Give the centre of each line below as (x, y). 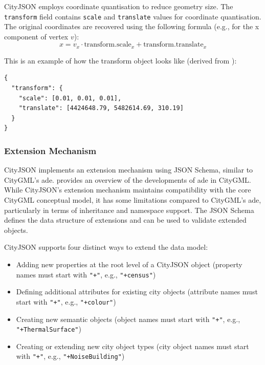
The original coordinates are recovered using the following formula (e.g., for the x (132, 26)
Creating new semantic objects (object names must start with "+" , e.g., (128, 319)
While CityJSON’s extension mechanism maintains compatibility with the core (128, 190)
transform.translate (173, 45)
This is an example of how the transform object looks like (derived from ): (120, 60)
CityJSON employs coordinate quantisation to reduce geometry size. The (119, 6)
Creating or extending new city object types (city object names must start (132, 346)
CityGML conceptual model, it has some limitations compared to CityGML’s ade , (133, 200)
